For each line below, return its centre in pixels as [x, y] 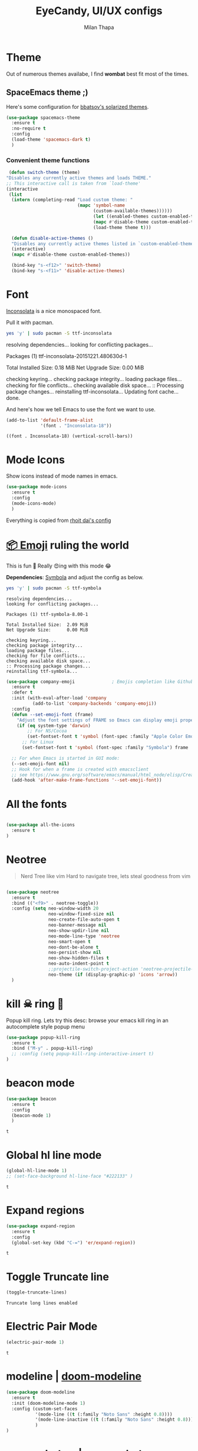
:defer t [22, 693]
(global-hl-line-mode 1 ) [37, 1171]
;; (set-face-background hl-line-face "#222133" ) [70, 1176]
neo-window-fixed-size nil [81, 914]
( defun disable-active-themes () [52, 238]
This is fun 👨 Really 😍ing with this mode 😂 [59, 566]
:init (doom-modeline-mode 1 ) [48, 1403]
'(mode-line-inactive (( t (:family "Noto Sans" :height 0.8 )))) [115, 1420]
